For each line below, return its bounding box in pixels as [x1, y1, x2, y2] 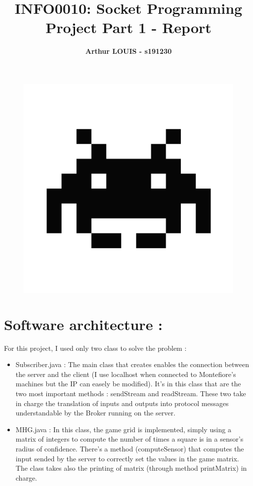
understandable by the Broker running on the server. [15, 408, 175, 418]
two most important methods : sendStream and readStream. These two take [15, 388, 246, 398]
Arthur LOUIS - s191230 [85, 46, 172, 56]
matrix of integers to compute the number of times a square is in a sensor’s [15, 434, 244, 444]
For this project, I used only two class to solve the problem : [4, 342, 187, 353]
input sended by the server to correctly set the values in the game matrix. [15, 453, 239, 463]
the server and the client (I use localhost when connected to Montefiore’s [15, 369, 236, 379]
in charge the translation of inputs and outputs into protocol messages [15, 398, 229, 408]
